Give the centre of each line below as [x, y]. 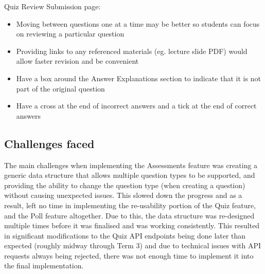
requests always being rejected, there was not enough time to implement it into [129, 255]
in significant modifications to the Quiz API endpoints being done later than [125, 235]
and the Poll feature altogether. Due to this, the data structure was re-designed [129, 215]
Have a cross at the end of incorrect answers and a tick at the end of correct [136, 106]
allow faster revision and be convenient [77, 61]
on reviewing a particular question [70, 34]
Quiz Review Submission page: [52, 6]
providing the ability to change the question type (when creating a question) [125, 185]
